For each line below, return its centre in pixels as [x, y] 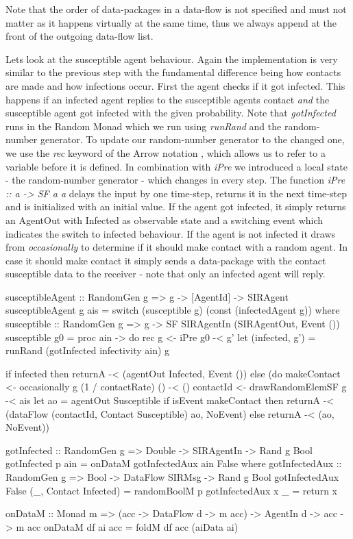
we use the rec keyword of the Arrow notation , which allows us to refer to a [166, 152]
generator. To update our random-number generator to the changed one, [192, 139]
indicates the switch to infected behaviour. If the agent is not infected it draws [171, 233]
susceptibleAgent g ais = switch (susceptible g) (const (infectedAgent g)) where [173, 310]
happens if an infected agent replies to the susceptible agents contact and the [168, 99]
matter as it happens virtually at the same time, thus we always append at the [171, 22]
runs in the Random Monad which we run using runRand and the [144, 126]
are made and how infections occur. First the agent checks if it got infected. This [175, 85]
